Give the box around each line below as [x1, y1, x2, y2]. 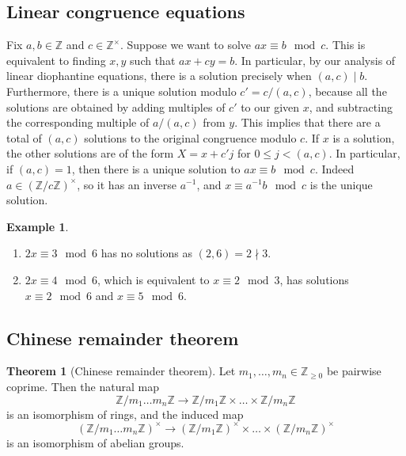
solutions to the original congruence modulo [84, 129, 297, 146]
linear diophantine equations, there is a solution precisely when [6, 67, 312, 84]
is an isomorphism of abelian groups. [6, 434, 184, 450]
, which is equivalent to [97, 271, 210, 287]
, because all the [308, 82, 387, 99]
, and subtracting [309, 98, 393, 115]
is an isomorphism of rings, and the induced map [6, 405, 244, 422]
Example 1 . [6, 218, 69, 234]
